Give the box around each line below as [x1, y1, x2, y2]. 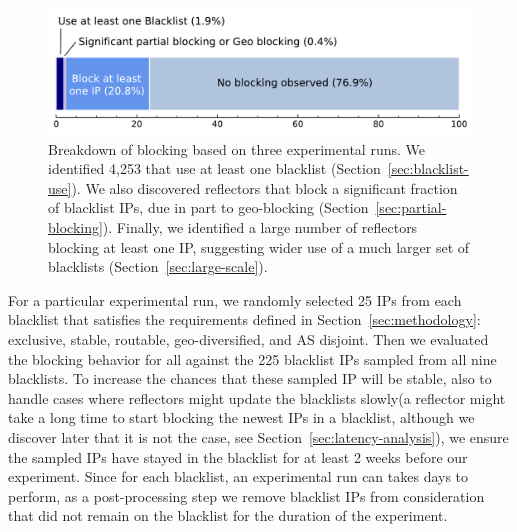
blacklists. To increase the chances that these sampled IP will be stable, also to [8, 368, 492, 389]
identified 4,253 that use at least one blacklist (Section [48, 158, 381, 179]
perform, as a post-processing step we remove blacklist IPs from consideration [8, 485, 485, 506]
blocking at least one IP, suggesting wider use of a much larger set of [48, 236, 470, 257]
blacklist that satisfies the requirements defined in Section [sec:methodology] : [8, 309, 481, 330]
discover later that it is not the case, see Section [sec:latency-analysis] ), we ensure [8, 427, 509, 448]
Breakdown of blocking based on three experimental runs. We [48, 138, 425, 159]
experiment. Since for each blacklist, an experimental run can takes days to [8, 466, 469, 487]
